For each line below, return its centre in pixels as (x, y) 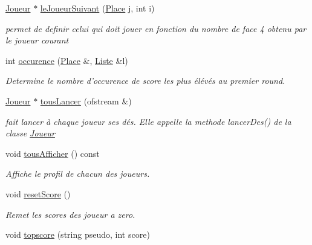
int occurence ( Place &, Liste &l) (67, 60)
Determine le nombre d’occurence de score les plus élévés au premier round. (145, 81)
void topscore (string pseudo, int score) (78, 234)
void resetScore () (38, 193)
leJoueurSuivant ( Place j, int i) (97, 8)
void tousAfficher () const (53, 153)
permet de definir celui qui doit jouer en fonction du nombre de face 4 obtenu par (156, 28)
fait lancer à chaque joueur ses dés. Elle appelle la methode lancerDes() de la (148, 121)
